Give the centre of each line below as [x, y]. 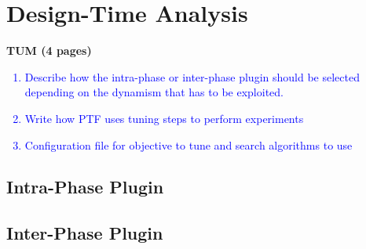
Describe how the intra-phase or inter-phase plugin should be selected [192, 76]
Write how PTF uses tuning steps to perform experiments [164, 118]
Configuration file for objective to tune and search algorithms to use [188, 144]
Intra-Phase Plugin [85, 187]
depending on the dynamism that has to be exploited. [154, 92]
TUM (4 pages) [49, 51]
